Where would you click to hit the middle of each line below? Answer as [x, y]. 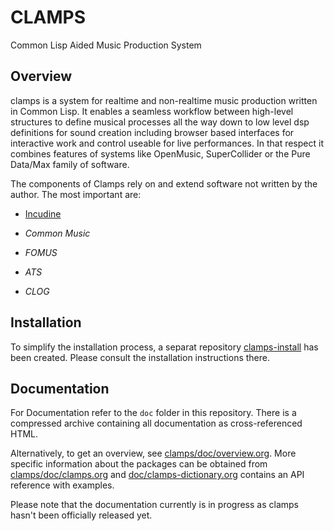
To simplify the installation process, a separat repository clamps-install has [164, 347]
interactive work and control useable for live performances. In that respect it [167, 143]
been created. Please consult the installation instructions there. [140, 357]
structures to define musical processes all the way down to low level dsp [160, 122]
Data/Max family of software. [70, 164]
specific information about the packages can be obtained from [139, 464]
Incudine [43, 213]
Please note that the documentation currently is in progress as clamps [154, 505]
